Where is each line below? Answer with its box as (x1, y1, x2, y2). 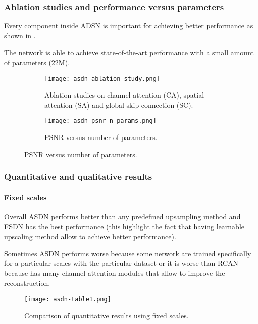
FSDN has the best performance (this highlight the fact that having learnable (4, 221, 244, 232)
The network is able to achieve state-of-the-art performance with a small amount (4, 47, 254, 58)
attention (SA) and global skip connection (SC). (44, 99, 193, 110)
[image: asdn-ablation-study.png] (44, 75, 161, 82)
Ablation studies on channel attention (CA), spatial (44, 89, 204, 100)
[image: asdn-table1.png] (24, 296, 111, 303)
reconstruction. (4, 277, 50, 288)
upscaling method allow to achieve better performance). (4, 231, 176, 242)
